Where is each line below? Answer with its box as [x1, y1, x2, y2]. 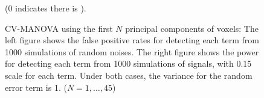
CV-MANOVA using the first [5, 22, 113, 34]
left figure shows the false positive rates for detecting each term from [5, 34, 259, 46]
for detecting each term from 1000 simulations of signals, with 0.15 [5, 57, 252, 70]
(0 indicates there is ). [5, 2, 86, 14]
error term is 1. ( [5, 81, 67, 93]
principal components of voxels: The [125, 22, 259, 34]
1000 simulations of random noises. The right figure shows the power [5, 45, 259, 58]
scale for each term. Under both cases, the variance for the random [5, 69, 253, 81]
